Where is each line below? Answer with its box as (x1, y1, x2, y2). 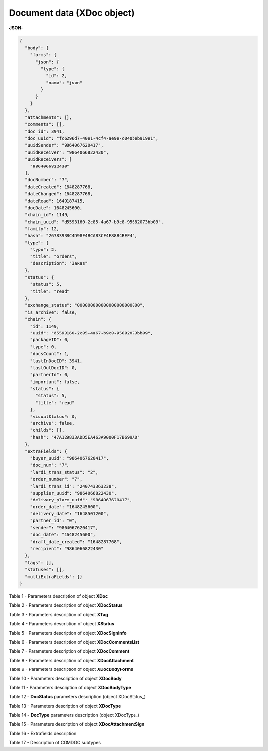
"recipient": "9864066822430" (30, 546, 104, 552)
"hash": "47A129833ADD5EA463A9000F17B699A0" (30, 434, 140, 440)
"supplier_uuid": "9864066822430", (30, 490, 117, 496)
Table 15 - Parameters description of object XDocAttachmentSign (9, 721, 145, 727)
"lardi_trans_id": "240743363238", (30, 483, 117, 489)
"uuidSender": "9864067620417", (25, 142, 104, 148)
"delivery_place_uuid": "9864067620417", (30, 497, 133, 503)
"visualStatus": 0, (30, 414, 78, 419)
